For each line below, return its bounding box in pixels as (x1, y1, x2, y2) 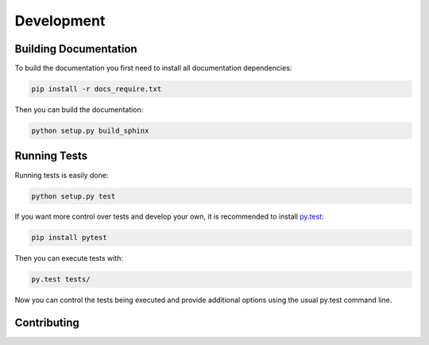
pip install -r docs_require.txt (31, 84, 162, 94)
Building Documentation (14, 42, 138, 56)
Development (14, 12, 106, 29)
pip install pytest (31, 233, 107, 242)
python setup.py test (31, 192, 116, 200)
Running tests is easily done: (14, 170, 109, 180)
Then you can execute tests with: (14, 254, 123, 263)
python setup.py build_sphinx (31, 126, 149, 135)
